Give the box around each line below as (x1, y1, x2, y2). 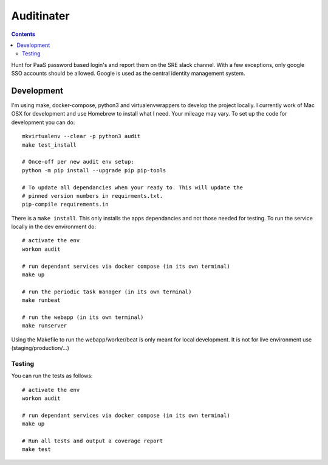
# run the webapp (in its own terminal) (22, 314, 144, 321)
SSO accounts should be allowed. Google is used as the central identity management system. (11, 70, 245, 77)
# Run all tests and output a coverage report (22, 438, 163, 444)
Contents (11, 30, 36, 38)
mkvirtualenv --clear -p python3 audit (22, 133, 141, 140)
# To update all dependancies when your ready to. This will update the (22, 184, 243, 191)
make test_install (22, 141, 77, 149)
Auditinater (11, 9, 70, 23)
